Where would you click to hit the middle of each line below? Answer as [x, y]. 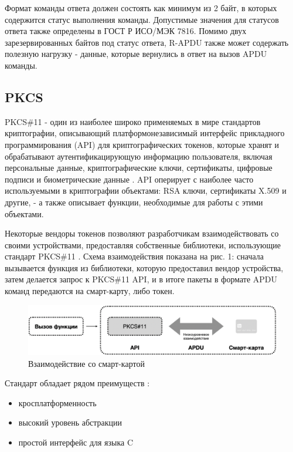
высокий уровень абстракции [70, 422]
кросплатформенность [57, 402]
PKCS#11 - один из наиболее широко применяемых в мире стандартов [133, 121]
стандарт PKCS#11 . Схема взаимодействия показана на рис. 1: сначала [134, 256]
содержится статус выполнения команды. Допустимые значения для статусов [142, 19]
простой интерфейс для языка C [76, 442]
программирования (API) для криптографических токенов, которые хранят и [142, 144]
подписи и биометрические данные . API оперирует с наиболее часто [129, 179]
